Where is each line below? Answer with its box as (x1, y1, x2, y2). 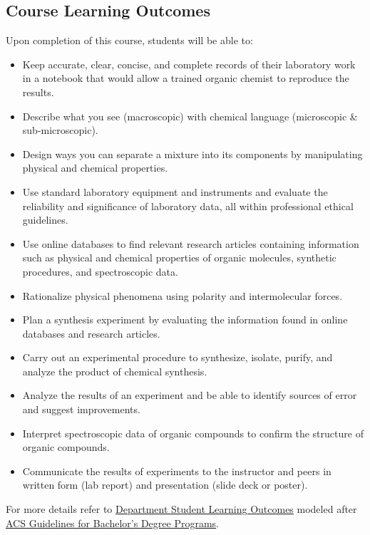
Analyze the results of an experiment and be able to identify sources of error (22, 388, 357, 402)
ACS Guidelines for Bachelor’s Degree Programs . (6, 515, 219, 530)
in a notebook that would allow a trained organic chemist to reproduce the (22, 71, 349, 85)
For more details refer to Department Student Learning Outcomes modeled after (6, 502, 357, 516)
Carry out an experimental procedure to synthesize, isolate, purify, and (22, 350, 333, 365)
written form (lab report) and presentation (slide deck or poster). (22, 477, 308, 492)
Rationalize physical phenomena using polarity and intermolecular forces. (22, 288, 343, 303)
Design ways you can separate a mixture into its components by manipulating (22, 146, 363, 161)
